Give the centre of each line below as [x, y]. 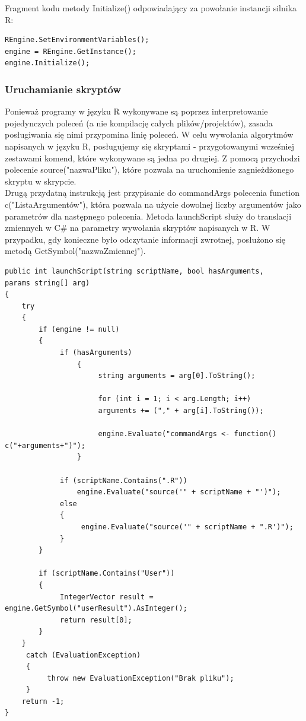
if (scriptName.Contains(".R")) [124, 480]
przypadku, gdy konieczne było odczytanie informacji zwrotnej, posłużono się [145, 239]
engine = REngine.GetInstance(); [71, 51]
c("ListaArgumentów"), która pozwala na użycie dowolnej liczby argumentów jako [153, 204]
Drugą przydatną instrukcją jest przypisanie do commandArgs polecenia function [152, 193]
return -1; [43, 701]
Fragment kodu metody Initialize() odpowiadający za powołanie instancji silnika [151, 8]
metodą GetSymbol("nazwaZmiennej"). [75, 251]
